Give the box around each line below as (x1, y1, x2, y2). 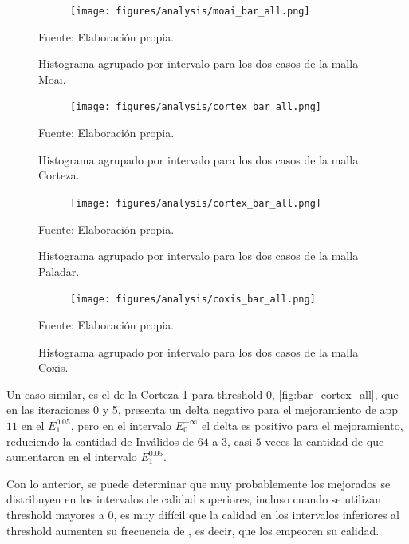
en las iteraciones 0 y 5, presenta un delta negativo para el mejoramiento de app (6, 401, 399, 418)
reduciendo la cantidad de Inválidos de (6, 432, 195, 449)
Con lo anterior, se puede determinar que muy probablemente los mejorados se (6, 475, 391, 491)
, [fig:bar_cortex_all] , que (271, 385, 399, 402)
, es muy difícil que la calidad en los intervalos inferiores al (113, 506, 399, 522)
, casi (227, 432, 253, 449)
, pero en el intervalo (70, 416, 172, 433)
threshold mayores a (6, 506, 104, 522)
